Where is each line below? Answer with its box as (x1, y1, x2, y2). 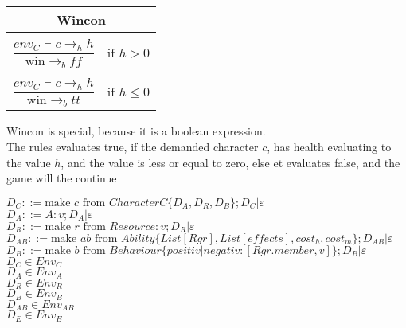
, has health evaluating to (267, 139, 392, 155)
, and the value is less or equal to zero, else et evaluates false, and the (61, 154, 400, 170)
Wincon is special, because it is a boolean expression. (6, 123, 266, 139)
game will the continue (6, 170, 117, 186)
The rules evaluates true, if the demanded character (6, 139, 259, 155)
